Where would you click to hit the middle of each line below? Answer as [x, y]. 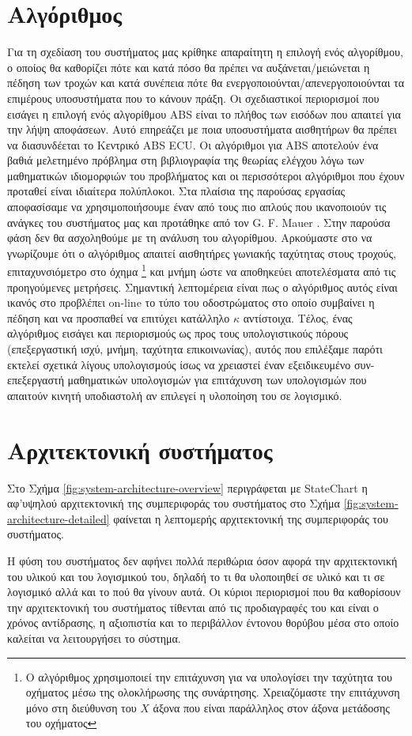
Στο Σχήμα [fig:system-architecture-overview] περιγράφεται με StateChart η [187, 487]
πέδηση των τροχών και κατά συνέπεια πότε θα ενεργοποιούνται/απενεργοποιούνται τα [206, 83]
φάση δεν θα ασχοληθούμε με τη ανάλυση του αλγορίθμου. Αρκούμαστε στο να [190, 238]
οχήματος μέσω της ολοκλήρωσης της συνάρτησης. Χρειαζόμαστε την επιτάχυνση [213, 692]
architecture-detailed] [59, 518]
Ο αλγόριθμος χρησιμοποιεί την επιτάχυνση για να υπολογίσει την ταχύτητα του [209, 676]
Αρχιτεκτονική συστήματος [140, 449]
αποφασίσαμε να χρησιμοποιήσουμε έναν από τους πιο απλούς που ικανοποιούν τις [197, 207]
